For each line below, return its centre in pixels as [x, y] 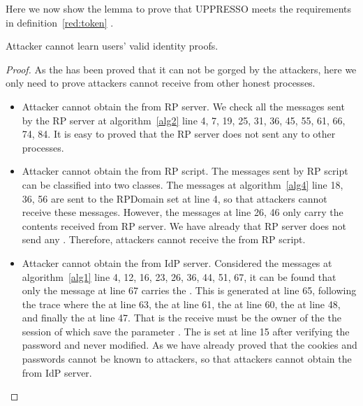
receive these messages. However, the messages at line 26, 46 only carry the [183, 212]
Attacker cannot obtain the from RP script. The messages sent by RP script [185, 171]
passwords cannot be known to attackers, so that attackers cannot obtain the [187, 359]
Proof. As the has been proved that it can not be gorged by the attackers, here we [181, 69]
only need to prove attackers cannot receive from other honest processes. [161, 83]
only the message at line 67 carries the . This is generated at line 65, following [189, 290]
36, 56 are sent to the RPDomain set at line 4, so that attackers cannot [175, 198]
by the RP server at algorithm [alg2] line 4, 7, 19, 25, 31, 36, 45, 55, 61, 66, [184, 120]
